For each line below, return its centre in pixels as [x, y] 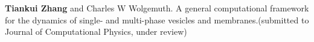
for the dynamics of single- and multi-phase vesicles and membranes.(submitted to [157, 19]
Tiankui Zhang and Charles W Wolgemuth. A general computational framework [157, 8]
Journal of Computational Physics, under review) [96, 31]
